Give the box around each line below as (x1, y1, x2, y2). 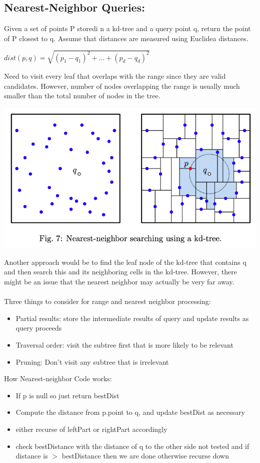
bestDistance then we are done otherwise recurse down (61, 450, 229, 461)
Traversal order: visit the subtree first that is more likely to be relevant (15, 339, 233, 350)
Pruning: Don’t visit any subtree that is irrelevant (15, 356, 169, 367)
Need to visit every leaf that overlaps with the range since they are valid (4, 70, 226, 81)
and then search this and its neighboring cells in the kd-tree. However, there (4, 266, 237, 277)
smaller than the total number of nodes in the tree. (4, 90, 160, 101)
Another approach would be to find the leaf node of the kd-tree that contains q (4, 256, 246, 267)
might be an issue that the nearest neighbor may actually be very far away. (4, 276, 234, 287)
